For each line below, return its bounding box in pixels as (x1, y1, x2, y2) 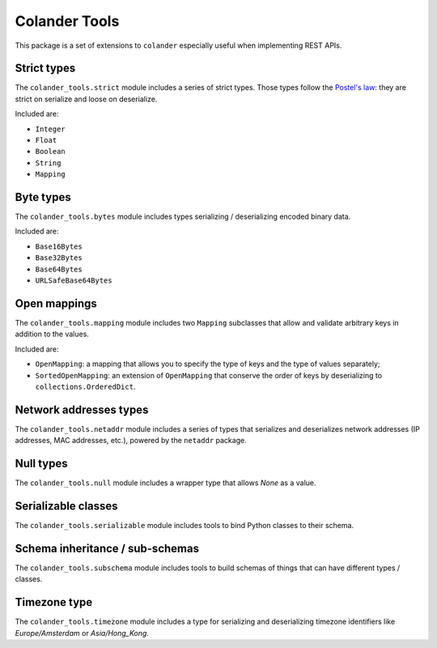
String (35, 158, 62, 168)
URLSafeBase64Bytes (35, 276, 112, 285)
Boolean (35, 147, 66, 156)
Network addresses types (15, 403, 149, 416)
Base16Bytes (35, 241, 83, 251)
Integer (35, 124, 66, 134)
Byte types (15, 190, 72, 204)
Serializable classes (15, 499, 118, 513)
